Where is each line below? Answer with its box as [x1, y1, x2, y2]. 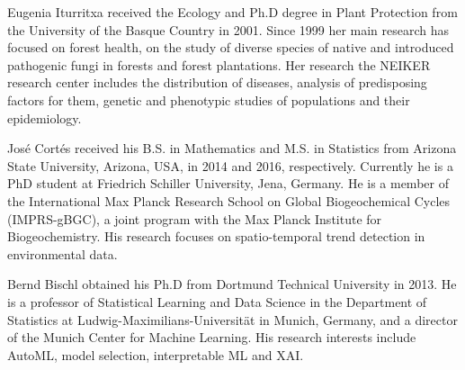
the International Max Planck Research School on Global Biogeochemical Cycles [7, 191, 451, 210]
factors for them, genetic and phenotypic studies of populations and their [7, 90, 410, 109]
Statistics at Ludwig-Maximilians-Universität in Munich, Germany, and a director [7, 310, 458, 329]
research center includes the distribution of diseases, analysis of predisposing [7, 73, 427, 92]
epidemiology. [7, 108, 82, 127]
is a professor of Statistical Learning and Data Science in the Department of [7, 292, 427, 311]
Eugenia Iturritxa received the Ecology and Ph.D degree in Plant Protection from [7, 3, 458, 21]
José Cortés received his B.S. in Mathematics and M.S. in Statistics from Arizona [7, 139, 457, 158]
